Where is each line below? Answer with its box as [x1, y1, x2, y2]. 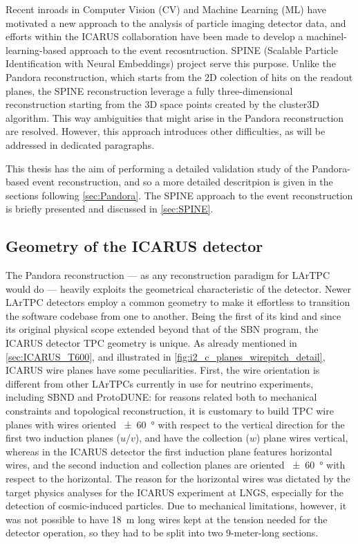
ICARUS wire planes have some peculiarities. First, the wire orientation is [6, 363, 320, 377]
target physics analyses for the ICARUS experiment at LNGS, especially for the [6, 484, 344, 499]
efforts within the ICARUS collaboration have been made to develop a [6, 29, 303, 44]
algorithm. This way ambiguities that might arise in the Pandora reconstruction [6, 110, 344, 125]
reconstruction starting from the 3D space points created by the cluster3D [6, 97, 320, 111]
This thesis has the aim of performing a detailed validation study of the [6, 161, 309, 175]
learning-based [6, 42, 67, 57]
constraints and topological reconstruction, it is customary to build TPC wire [6, 404, 334, 418]
